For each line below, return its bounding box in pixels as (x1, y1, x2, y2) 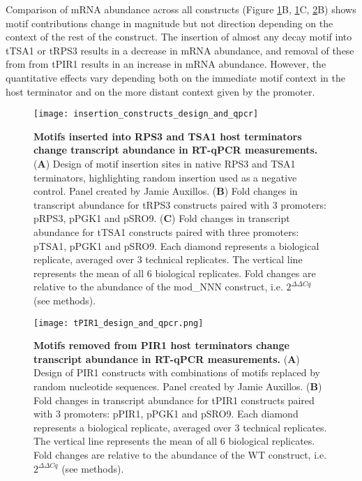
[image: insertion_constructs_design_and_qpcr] (33, 109, 259, 119)
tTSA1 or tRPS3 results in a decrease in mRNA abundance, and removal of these (6, 43, 354, 57)
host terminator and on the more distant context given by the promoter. (6, 84, 315, 98)
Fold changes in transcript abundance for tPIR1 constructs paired (33, 392, 315, 407)
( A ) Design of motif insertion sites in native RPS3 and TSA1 (33, 156, 296, 170)
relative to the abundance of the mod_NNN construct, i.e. (33, 279, 283, 294)
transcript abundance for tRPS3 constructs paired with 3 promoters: (33, 197, 326, 212)
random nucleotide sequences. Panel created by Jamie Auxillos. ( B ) (33, 378, 322, 393)
